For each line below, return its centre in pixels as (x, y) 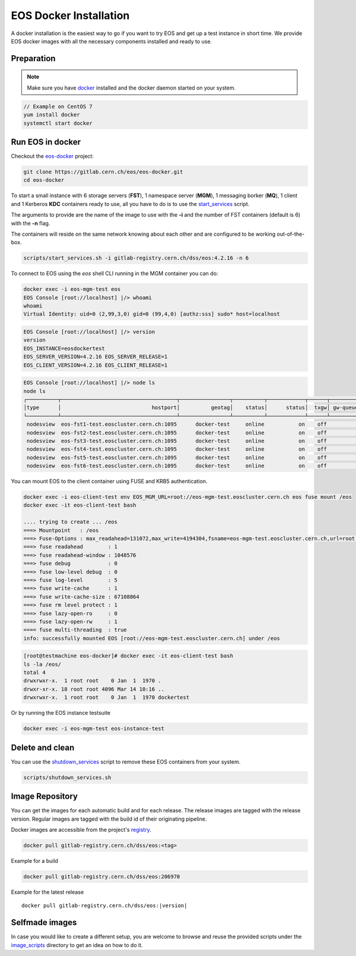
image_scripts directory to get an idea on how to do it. (77, 945)
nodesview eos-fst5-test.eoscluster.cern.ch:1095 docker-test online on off (177, 458)
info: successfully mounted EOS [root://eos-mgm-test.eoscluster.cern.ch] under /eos (152, 638)
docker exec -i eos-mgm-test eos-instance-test (94, 729)
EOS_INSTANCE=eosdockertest (64, 348)
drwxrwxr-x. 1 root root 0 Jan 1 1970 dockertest (107, 697)
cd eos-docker (44, 180)
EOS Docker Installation (70, 15)
